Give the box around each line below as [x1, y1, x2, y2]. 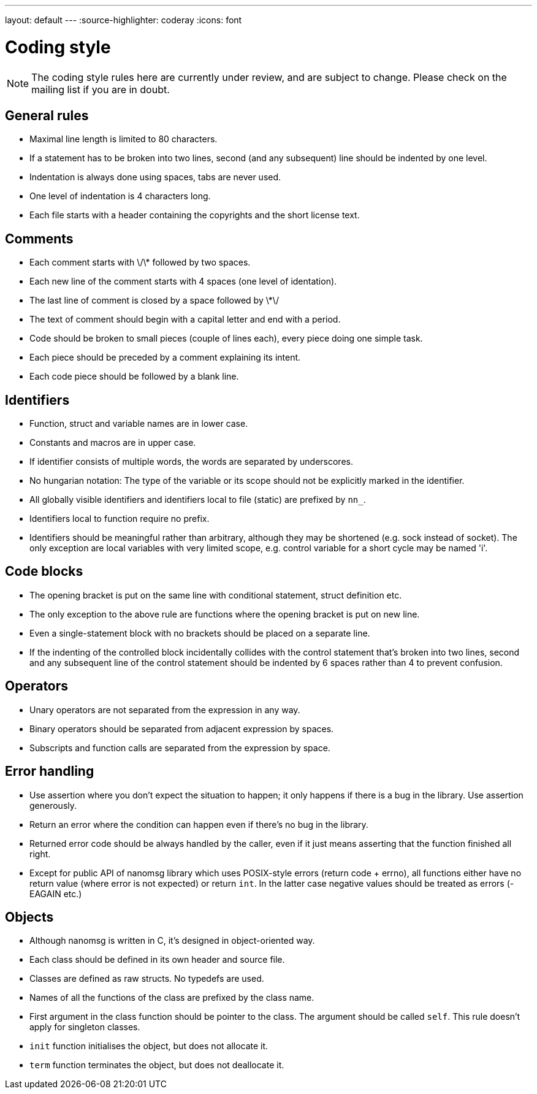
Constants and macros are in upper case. [29, 437, 196, 448]
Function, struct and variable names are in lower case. [29, 418, 248, 429]
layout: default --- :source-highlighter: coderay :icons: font [5, 15, 242, 25]
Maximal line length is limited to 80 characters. [29, 134, 218, 145]
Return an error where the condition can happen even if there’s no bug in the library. [29, 819, 368, 830]
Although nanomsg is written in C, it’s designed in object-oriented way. [29, 935, 315, 946]
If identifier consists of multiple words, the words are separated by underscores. [29, 456, 353, 467]
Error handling [5, 763, 94, 779]
